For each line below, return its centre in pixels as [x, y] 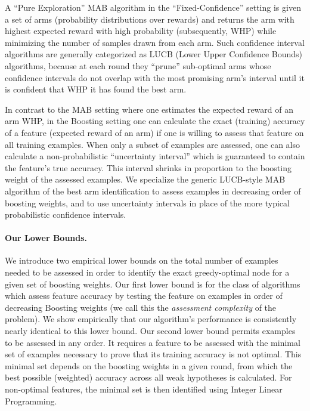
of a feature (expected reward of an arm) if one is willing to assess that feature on [154, 132]
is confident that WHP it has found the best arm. [96, 89]
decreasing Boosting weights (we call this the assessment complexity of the [141, 307]
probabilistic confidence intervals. [66, 214]
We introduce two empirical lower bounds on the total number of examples [142, 260]
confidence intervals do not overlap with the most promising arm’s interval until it [155, 77]
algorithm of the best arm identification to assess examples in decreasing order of [153, 191]
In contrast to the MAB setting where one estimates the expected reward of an [149, 109]
